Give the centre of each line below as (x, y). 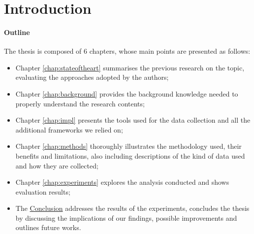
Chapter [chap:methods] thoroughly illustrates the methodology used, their (128, 146)
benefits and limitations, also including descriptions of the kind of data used (130, 155)
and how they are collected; (57, 165)
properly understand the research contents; (80, 103)
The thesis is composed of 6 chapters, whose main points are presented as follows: (127, 51)
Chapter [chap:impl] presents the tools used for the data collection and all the (133, 120)
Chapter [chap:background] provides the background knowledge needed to (127, 93)
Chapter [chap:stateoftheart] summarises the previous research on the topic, (130, 67)
